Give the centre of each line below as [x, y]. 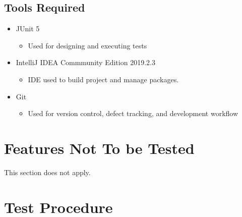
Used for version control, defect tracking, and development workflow [133, 113]
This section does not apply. [47, 172]
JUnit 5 [28, 29]
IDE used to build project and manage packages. [103, 79]
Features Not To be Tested [99, 148]
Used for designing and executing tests [87, 45]
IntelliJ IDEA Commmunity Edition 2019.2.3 [85, 62]
